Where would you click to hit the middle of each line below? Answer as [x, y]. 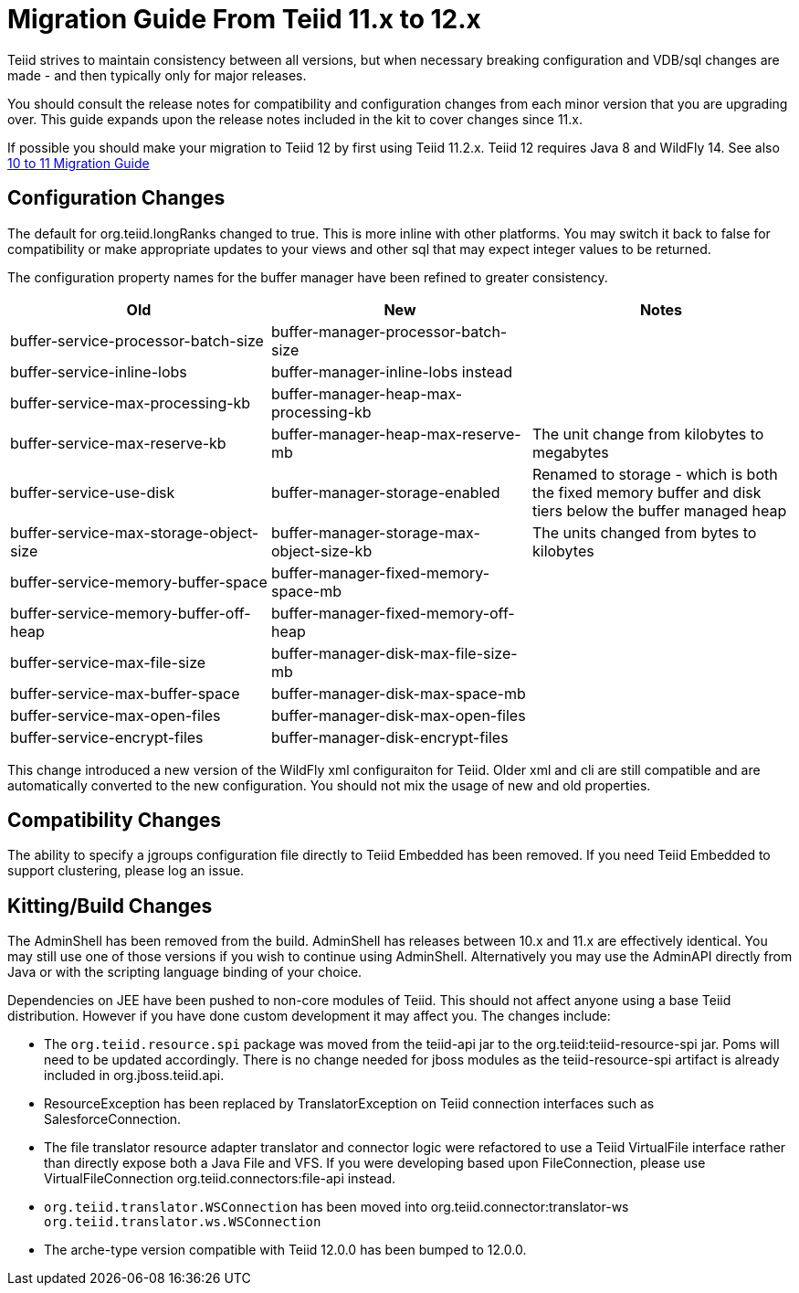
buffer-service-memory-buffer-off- [131, 613]
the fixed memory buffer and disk [647, 492]
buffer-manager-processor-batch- [389, 331]
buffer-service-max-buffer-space [125, 693]
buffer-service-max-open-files [116, 715]
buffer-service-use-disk [93, 492]
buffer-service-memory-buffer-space [139, 582]
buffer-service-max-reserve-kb [118, 443]
